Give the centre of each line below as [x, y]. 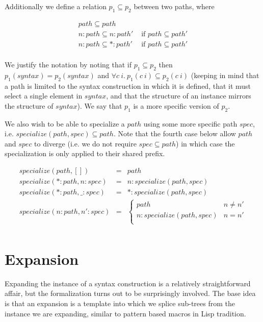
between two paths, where [174, 6]
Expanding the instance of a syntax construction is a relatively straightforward [128, 283]
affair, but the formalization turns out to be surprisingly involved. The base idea [130, 293]
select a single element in [44, 96]
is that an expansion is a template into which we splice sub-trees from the [120, 303]
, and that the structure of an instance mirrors [179, 96]
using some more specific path [190, 123]
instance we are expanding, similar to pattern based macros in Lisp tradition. [125, 313]
